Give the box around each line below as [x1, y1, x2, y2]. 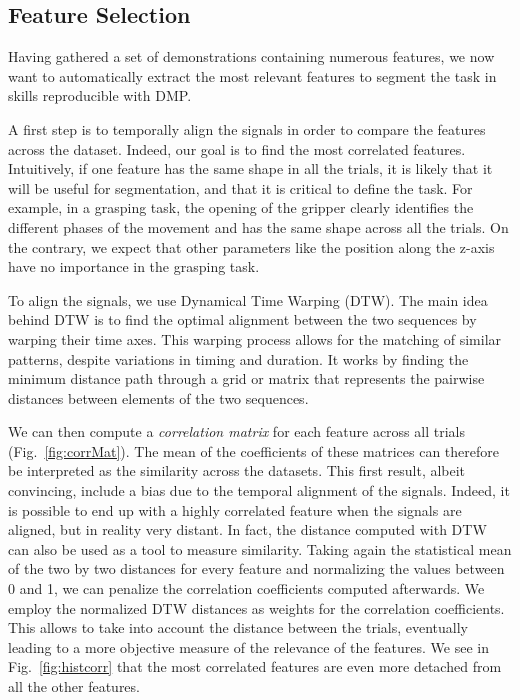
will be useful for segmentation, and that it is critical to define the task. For [8, 177, 473, 198]
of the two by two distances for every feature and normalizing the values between [8, 558, 505, 579]
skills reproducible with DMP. [8, 85, 192, 106]
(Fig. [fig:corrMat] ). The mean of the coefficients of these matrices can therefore [8, 440, 499, 461]
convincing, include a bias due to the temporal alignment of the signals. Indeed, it [8, 480, 510, 501]
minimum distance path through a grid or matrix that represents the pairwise [8, 368, 485, 389]
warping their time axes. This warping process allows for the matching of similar [8, 328, 502, 349]
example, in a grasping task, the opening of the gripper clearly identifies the [8, 197, 474, 218]
